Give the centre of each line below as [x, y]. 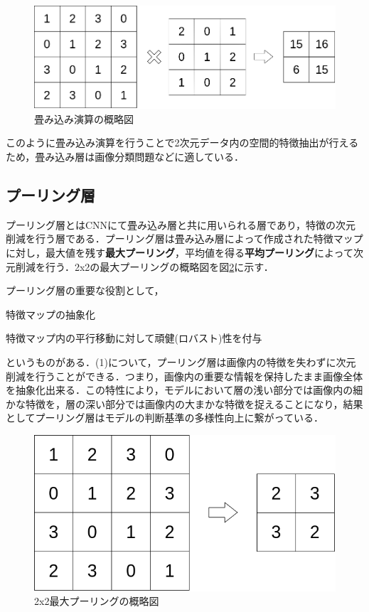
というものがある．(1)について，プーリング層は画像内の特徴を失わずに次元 [181, 361]
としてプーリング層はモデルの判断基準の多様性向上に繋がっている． [165, 418]
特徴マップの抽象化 [50, 314]
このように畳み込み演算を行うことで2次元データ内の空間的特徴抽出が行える [182, 143]
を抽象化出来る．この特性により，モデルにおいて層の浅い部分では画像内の [180, 390]
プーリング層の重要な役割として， [85, 290]
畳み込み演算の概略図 [84, 118]
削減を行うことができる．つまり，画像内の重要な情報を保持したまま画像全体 [184, 376]
